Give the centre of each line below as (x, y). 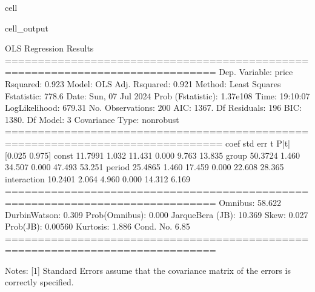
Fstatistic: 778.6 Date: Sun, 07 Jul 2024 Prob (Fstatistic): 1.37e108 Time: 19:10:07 (157, 95)
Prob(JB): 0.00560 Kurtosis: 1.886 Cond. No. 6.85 (98, 226)
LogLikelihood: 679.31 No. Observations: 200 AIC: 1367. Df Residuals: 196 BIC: (153, 108)
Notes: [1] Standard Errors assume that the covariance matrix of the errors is (148, 270)
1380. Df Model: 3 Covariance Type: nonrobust (92, 119)
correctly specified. (39, 282)
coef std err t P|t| (258, 143)
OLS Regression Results (49, 48)
